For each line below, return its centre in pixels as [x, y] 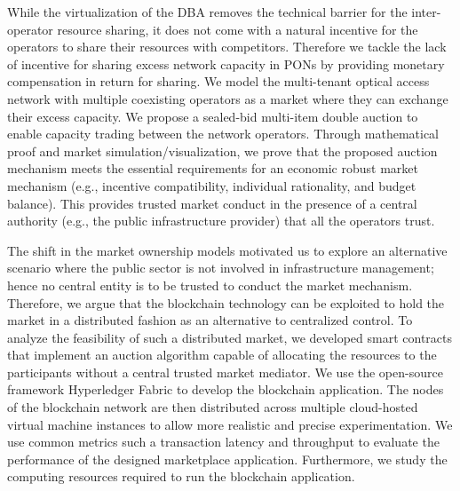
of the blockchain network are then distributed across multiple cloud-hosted [213, 407]
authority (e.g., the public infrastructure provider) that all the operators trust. [221, 221]
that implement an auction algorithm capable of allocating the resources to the [222, 355]
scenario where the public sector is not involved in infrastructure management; [221, 268]
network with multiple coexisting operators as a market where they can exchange [228, 98]
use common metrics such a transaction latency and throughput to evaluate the [223, 442]
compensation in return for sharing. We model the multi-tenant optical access [218, 81]
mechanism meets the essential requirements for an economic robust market [213, 168]
